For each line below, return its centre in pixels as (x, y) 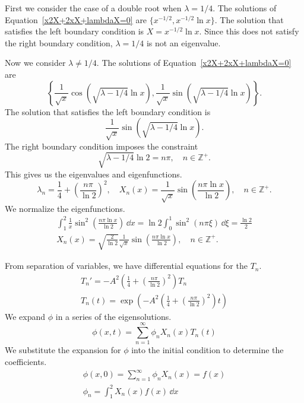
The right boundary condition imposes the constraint (102, 146)
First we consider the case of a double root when (93, 8)
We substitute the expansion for (63, 350)
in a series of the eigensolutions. (113, 316)
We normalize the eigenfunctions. (65, 208)
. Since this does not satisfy (249, 31)
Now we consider (35, 63)
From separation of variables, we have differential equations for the (126, 266)
